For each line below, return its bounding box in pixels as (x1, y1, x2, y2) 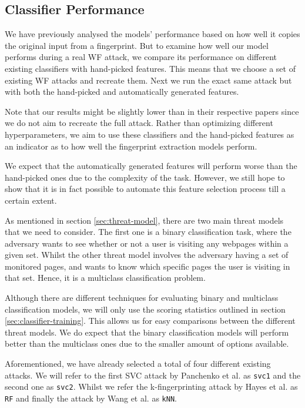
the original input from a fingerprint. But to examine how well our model (5, 39, 269, 51)
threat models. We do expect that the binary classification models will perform (5, 326, 289, 338)
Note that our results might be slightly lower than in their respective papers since (5, 105, 299, 117)
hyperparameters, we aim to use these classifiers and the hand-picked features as (5, 128, 294, 140)
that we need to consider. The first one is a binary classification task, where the (5, 225, 291, 238)
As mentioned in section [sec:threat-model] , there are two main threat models (5, 214, 284, 226)
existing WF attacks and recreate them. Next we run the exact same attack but (5, 74, 292, 86)
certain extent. (5, 194, 57, 206)
